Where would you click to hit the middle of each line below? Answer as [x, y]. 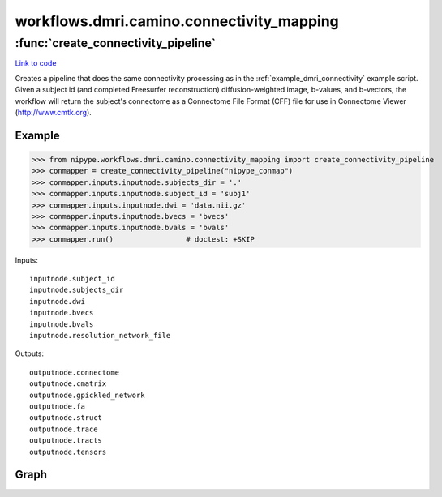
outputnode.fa [57, 406]
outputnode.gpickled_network [87, 395]
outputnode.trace [64, 429]
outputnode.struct [66, 418]
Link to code [36, 63]
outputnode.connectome [75, 372]
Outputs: [30, 353]
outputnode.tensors [68, 452]
